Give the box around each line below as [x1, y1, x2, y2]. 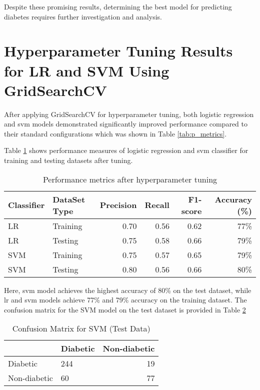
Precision [99, 199, 137, 211]
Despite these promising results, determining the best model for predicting [4, 1, 232, 11]
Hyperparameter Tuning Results [4, 40, 233, 61]
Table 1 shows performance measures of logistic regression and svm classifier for [4, 145, 248, 155]
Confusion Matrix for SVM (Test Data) [12, 322, 150, 334]
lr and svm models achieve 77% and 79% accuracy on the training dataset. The [4, 294, 247, 305]
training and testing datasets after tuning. [4, 155, 133, 165]
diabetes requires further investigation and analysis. [4, 11, 162, 21]
